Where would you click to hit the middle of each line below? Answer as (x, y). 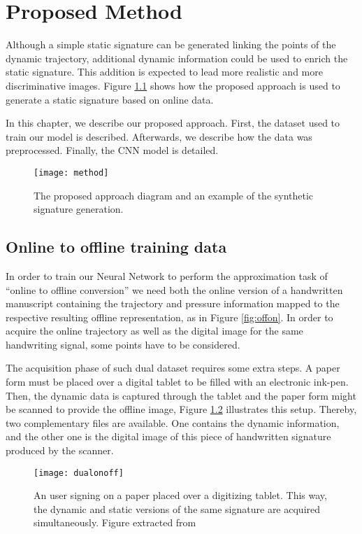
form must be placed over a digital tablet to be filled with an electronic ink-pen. (177, 382)
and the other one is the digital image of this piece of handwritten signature (168, 436)
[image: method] (71, 173)
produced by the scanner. (60, 450)
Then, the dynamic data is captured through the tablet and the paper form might (181, 395)
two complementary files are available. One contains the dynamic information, (173, 422)
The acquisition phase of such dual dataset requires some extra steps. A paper (173, 368)
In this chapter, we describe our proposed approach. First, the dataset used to (173, 123)
